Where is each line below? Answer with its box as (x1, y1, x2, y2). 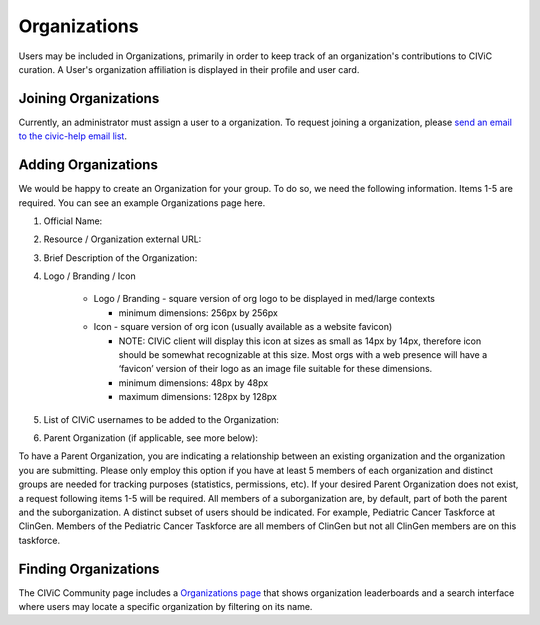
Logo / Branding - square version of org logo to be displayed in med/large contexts (93, 293, 435, 305)
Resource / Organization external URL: (43, 233, 202, 245)
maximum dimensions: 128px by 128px (118, 391, 277, 403)
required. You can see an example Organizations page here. (18, 196, 266, 209)
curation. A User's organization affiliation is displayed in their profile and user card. (18, 63, 360, 75)
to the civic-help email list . (18, 130, 127, 142)
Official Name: (43, 215, 103, 227)
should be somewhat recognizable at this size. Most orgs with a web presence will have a (118, 349, 488, 361)
